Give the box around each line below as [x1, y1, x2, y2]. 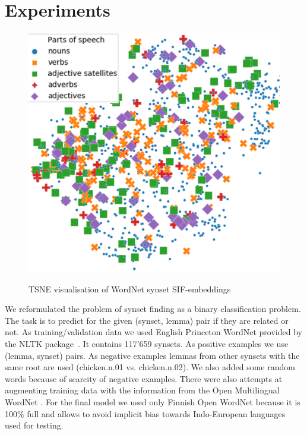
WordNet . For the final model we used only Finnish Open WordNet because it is [5, 395, 300, 408]
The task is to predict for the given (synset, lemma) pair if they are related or [5, 314, 289, 326]
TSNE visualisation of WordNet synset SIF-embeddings [29, 282, 231, 295]
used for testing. [5, 419, 64, 431]
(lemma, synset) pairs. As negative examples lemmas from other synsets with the [5, 349, 300, 361]
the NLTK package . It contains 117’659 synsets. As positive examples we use [5, 337, 289, 349]
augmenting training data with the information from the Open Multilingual [5, 384, 280, 396]
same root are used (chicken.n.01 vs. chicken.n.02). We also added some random [5, 361, 295, 373]
